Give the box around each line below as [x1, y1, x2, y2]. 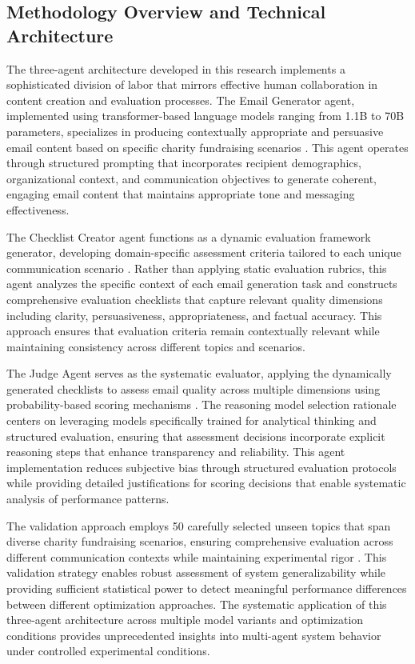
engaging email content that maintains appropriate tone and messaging [6, 186, 355, 202]
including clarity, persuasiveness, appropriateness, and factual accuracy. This [6, 306, 382, 323]
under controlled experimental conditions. [6, 642, 210, 659]
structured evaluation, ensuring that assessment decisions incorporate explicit [6, 427, 385, 444]
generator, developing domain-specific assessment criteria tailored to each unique [6, 244, 401, 261]
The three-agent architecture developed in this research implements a [6, 60, 345, 77]
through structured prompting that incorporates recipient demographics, [6, 154, 361, 171]
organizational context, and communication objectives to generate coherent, [6, 170, 377, 186]
